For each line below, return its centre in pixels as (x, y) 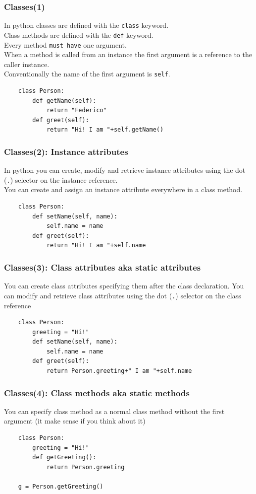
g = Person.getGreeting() (61, 487)
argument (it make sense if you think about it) (75, 421)
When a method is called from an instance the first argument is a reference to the (128, 54)
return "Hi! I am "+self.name (96, 246)
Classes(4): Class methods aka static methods (97, 392)
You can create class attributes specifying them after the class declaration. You (124, 286)
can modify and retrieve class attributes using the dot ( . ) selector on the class (123, 295)
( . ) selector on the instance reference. (61, 179)
